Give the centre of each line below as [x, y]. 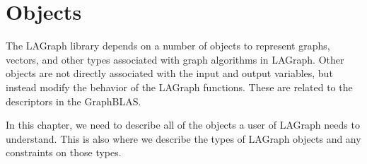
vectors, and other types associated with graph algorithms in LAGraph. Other [175, 59]
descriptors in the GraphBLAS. [74, 101]
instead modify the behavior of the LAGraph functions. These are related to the [179, 87]
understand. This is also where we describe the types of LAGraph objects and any [183, 138]
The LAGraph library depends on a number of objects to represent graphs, [168, 46]
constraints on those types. [64, 152]
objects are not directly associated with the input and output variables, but [169, 73]
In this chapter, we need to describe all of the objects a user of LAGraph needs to [183, 125]
